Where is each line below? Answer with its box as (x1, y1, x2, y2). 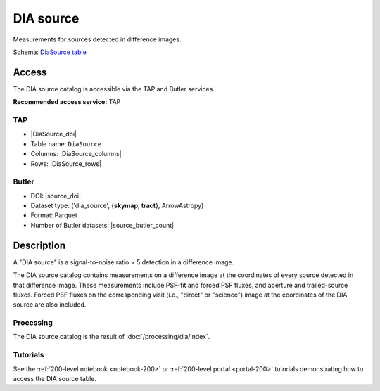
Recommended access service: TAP (13, 98, 121, 106)
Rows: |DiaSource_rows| (30, 159, 102, 168)
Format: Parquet (30, 211, 77, 219)
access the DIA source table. (13, 375, 97, 383)
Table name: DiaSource (30, 139, 102, 148)
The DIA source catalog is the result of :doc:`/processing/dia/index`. (13, 333, 210, 341)
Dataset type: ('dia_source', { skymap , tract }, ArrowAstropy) (30, 201, 204, 210)
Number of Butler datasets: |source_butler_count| (30, 221, 175, 229)
